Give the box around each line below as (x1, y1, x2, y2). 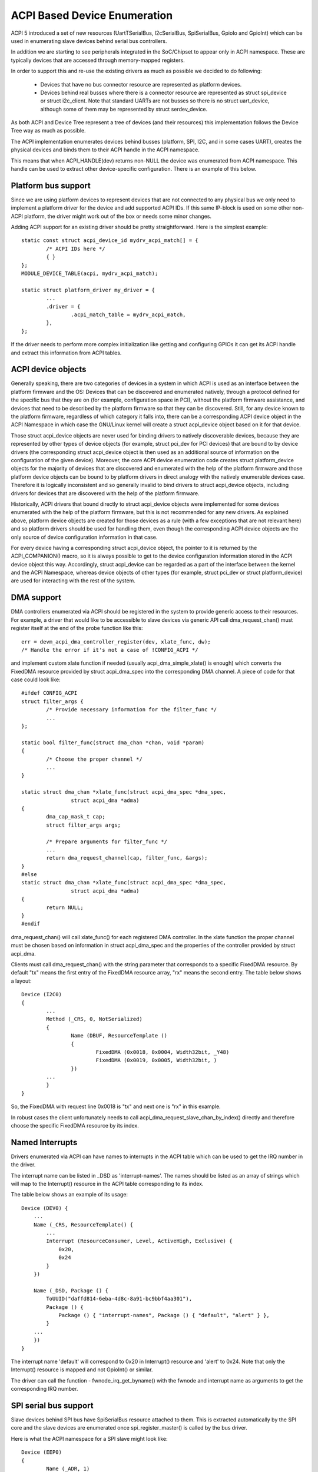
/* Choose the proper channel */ (46, 755, 143, 762)
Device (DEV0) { (21, 1205, 68, 1211)
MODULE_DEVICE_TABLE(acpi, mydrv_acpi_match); (21, 270, 158, 277)
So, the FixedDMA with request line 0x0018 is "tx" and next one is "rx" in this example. (11, 1103, 221, 1110)
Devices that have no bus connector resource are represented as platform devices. (40, 81, 242, 88)
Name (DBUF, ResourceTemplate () (71, 1032, 168, 1039)
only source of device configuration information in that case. (11, 533, 158, 541)
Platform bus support (11, 180, 91, 191)
